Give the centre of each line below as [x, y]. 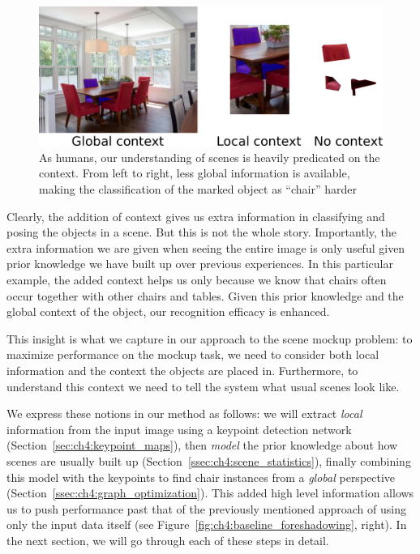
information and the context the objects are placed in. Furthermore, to [182, 370]
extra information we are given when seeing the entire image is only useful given [206, 247]
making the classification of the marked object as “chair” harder [198, 189]
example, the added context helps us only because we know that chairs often [197, 279]
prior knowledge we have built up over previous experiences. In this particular [200, 264]
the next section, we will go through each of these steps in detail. [168, 540]
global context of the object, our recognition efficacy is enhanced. [168, 311]
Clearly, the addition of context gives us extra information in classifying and [196, 216]
